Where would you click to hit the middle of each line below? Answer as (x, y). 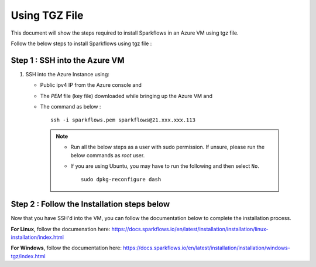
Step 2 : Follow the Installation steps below (90, 205)
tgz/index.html (28, 256)
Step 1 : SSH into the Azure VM (68, 60)
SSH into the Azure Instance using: (67, 74)
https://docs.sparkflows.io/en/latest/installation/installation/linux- (190, 229)
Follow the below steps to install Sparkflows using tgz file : (81, 43)
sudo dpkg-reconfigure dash (121, 180)
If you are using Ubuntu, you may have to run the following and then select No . (165, 166)
